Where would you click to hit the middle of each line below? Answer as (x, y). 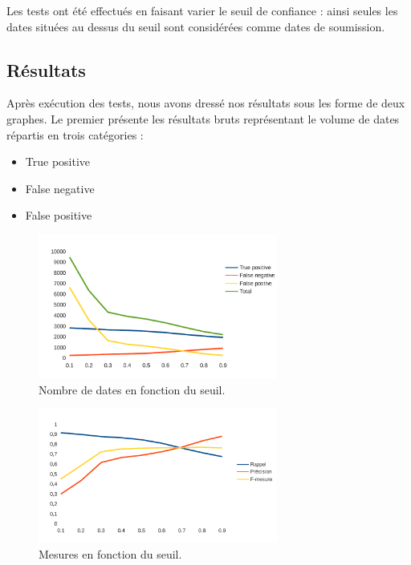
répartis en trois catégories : (75, 134)
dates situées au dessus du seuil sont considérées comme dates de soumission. (196, 26)
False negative (60, 188)
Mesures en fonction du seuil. (110, 553)
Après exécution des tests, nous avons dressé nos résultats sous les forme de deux (206, 103)
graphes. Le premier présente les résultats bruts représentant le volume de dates (203, 118)
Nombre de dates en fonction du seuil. (132, 389)
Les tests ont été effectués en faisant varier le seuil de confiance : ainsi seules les (202, 10)
